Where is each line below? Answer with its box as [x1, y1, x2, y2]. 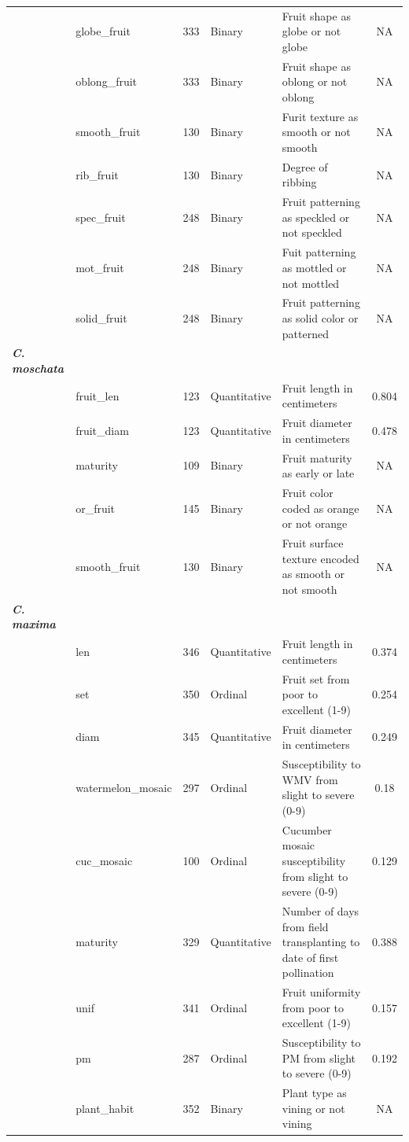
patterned [282, 325, 329, 341]
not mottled [282, 274, 340, 291]
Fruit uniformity [282, 984, 361, 1000]
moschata [12, 359, 64, 376]
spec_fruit [76, 208, 126, 225]
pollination [282, 964, 334, 981]
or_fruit [76, 499, 116, 516]
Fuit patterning [282, 244, 356, 260]
